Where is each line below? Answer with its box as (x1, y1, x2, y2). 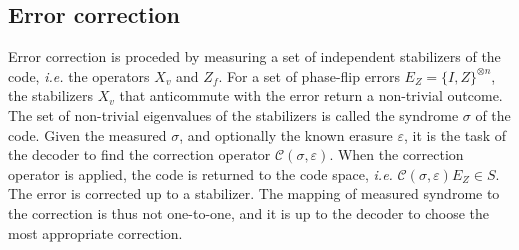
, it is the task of (404, 124, 507, 145)
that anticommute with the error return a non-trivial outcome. (119, 85, 503, 106)
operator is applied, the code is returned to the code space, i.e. (8, 163, 393, 184)
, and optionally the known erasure (179, 124, 393, 145)
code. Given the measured (8, 124, 167, 145)
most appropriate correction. (8, 222, 183, 243)
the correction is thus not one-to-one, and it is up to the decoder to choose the (8, 202, 490, 223)
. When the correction (329, 144, 464, 165)
